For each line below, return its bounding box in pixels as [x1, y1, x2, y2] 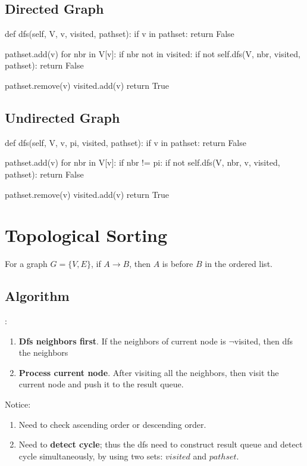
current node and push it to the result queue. [18, 378, 184, 390]
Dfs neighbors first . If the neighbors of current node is [18, 334, 226, 347]
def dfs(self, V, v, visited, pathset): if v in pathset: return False [5, 27, 234, 40]
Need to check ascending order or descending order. [18, 418, 206, 430]
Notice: [5, 398, 31, 411]
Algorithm [5, 287, 70, 305]
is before [162, 257, 193, 270]
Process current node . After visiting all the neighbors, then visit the [18, 366, 279, 378]
